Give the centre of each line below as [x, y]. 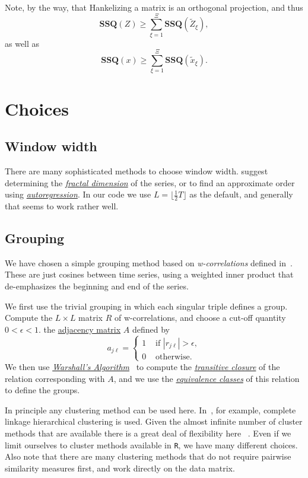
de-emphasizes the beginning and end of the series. [97, 286]
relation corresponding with [55, 378]
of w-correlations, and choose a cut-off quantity [200, 318]
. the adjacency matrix [80, 329]
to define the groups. [42, 390]
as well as [22, 43]
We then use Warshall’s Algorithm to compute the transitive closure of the [142, 366]
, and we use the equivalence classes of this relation [207, 378]
